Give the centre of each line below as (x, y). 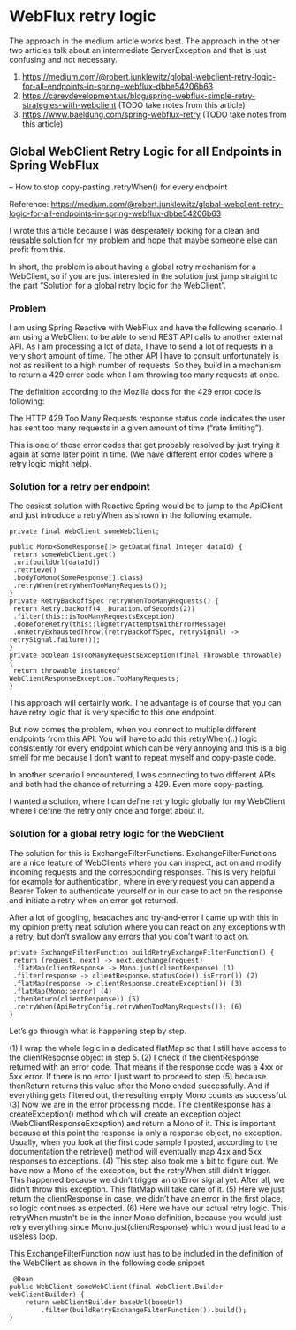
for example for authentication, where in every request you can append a (142, 881)
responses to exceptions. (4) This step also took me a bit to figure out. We (144, 1161)
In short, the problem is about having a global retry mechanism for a (133, 267)
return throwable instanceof (67, 671)
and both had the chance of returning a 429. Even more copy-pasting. (137, 785)
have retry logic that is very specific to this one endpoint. (113, 712)
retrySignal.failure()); (55, 640)
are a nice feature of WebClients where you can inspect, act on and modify (146, 862)
